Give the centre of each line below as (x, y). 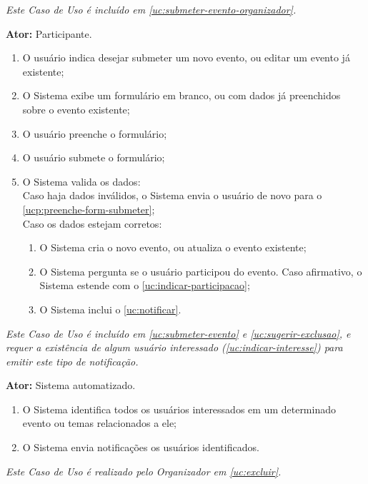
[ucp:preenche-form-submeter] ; (89, 209)
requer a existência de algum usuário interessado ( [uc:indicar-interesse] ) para (174, 347)
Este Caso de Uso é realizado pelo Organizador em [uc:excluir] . (144, 471)
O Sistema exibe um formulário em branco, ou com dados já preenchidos (181, 95)
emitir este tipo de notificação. (72, 361)
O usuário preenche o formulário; (95, 133)
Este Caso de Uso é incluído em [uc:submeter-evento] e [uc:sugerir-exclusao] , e (178, 333)
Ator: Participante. (49, 33)
